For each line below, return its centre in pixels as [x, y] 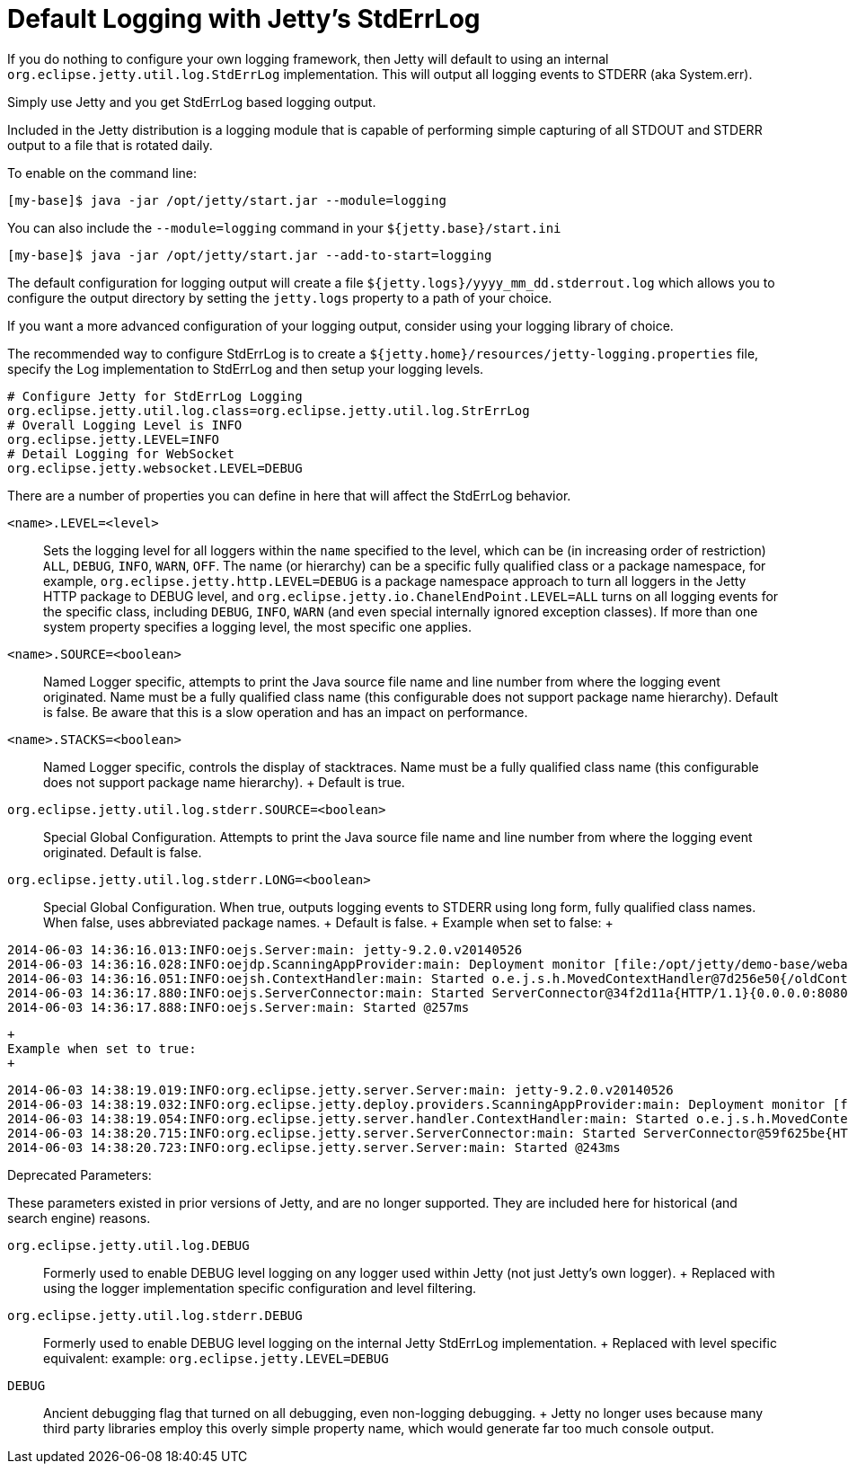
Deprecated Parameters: [79, 1174]
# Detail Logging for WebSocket [121, 453]
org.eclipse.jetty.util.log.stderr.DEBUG [155, 1315]
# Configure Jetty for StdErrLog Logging [155, 396]
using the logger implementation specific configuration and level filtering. [260, 1288]
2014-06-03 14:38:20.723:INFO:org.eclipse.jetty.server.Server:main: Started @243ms [314, 1147]
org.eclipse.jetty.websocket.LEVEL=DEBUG [155, 468]
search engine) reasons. [79, 1218]
